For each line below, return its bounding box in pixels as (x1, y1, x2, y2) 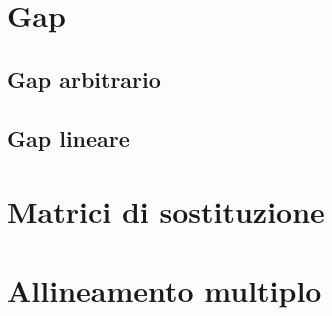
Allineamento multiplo (7, 269, 322, 310)
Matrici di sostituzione (7, 191, 325, 232)
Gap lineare (7, 122, 130, 153)
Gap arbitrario (7, 63, 161, 94)
